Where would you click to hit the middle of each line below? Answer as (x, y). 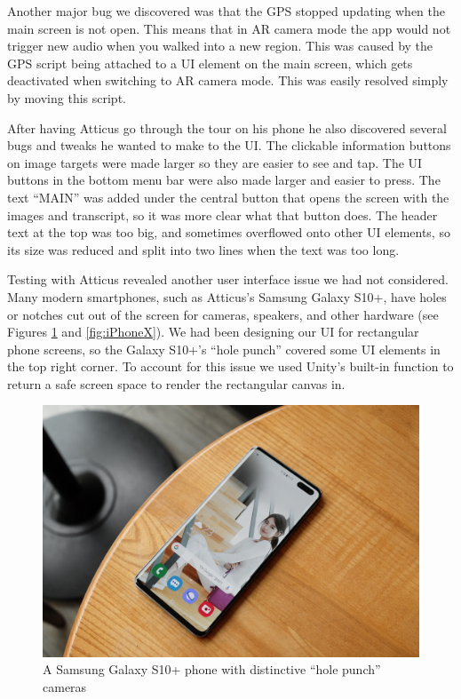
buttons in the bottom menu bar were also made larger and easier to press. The (224, 180)
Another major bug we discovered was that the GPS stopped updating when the (226, 11)
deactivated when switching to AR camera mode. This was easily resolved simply (228, 80)
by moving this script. (67, 97)
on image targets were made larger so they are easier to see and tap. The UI (215, 162)
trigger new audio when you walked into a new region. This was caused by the (220, 46)
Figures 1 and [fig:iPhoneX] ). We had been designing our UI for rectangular (213, 332)
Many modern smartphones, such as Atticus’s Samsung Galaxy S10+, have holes (227, 296)
